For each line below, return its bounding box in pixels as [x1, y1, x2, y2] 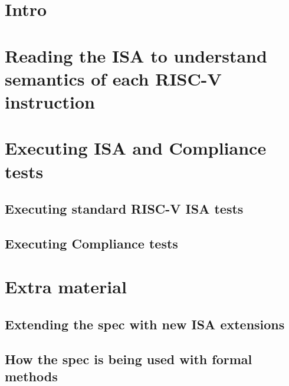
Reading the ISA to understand [5, 43, 267, 67]
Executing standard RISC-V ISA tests [5, 199, 244, 218]
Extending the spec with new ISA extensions [5, 315, 285, 333]
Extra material [5, 274, 127, 299]
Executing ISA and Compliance [5, 136, 267, 160]
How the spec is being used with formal [5, 349, 252, 368]
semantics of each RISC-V [5, 66, 222, 90]
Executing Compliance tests [5, 234, 178, 252]
